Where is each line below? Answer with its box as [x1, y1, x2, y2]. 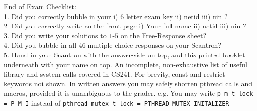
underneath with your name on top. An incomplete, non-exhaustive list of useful [4, 59, 247, 69]
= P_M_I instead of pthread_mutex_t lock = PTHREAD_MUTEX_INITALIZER [4, 98, 229, 108]
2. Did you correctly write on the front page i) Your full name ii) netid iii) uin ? [4, 21, 246, 31]
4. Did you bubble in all [4, 40, 77, 50]
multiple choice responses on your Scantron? [87, 40, 222, 50]
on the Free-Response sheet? [120, 30, 207, 40]
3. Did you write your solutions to [4, 30, 107, 40]
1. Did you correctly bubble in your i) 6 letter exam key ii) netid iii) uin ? [4, 11, 228, 21]
